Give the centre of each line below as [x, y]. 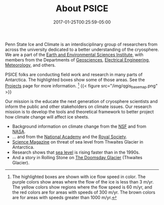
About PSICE [82, 9]
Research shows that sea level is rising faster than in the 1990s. [76, 152]
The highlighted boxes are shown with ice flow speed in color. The [79, 177]
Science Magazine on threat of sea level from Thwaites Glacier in [78, 142]
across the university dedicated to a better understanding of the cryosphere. [82, 49]
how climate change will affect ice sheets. [47, 117]
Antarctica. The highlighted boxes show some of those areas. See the [75, 80]
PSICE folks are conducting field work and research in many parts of [74, 74]
